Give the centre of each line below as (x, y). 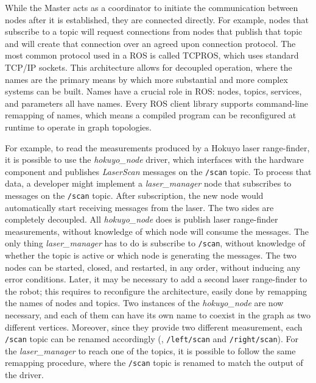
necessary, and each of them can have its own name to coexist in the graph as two (158, 315)
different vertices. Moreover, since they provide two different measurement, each (154, 327)
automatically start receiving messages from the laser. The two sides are (139, 207)
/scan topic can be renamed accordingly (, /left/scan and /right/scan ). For (152, 339)
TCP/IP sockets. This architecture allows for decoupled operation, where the (149, 67)
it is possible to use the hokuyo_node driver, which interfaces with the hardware (154, 159)
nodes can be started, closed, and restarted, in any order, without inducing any (153, 267)
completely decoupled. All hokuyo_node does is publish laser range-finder (142, 219)
